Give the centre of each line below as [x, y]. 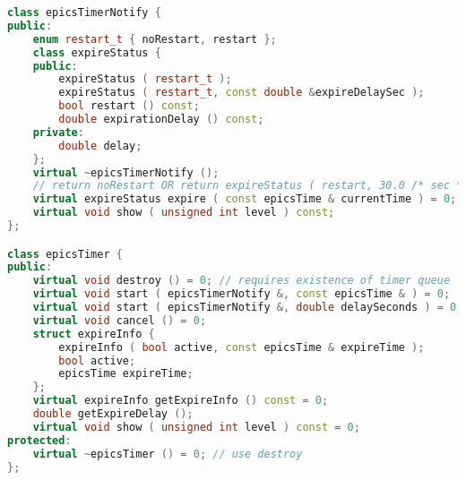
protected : [39, 440]
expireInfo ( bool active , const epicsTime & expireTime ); [242, 347]
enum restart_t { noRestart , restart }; [155, 39]
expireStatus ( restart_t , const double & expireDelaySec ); [242, 93]
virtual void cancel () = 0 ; [120, 320]
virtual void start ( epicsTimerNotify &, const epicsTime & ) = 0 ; [242, 294]
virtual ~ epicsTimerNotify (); [126, 172]
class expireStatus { [97, 52]
